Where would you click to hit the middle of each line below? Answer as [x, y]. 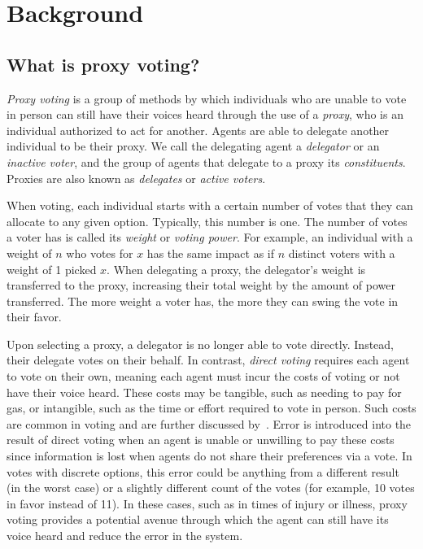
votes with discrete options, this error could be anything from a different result [203, 471]
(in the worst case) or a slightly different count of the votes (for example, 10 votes [211, 488]
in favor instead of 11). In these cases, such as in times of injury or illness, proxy [207, 503]
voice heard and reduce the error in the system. [125, 536]
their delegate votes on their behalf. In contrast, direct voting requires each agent [208, 360]
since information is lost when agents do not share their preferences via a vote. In [209, 456]
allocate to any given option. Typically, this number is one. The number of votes [207, 221]
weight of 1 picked [52, 269]
